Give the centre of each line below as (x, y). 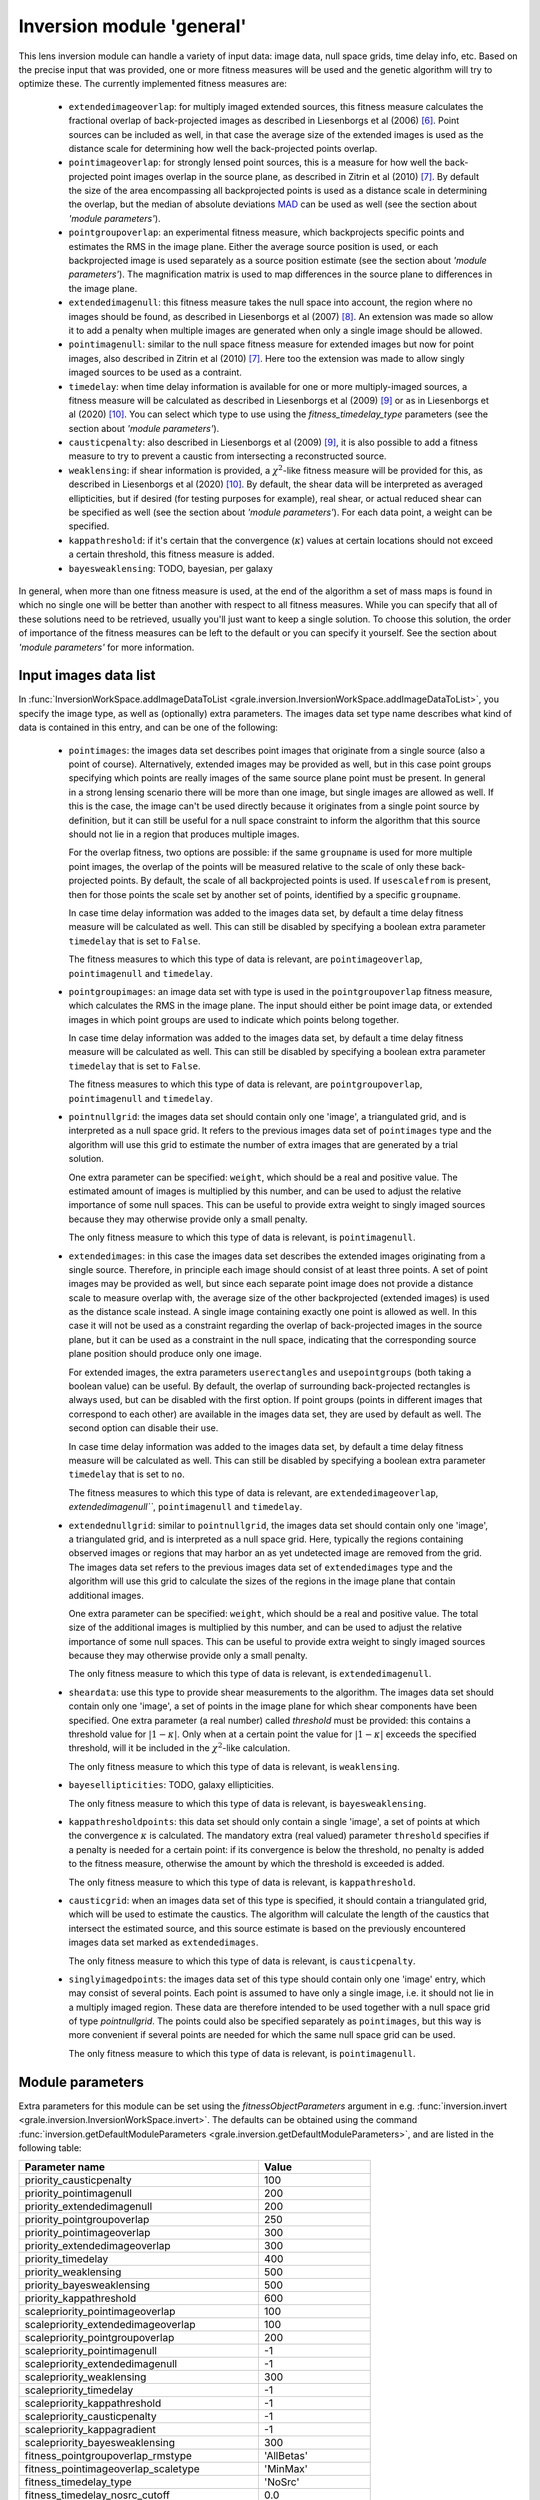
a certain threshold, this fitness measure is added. (171, 554)
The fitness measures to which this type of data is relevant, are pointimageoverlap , (245, 959)
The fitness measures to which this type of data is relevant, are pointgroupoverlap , (245, 1084)
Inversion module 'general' (132, 26)
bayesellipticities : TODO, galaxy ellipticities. (171, 1785)
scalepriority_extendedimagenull (101, 2364)
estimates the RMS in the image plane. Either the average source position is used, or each (253, 246)
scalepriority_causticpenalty (90, 2417)
